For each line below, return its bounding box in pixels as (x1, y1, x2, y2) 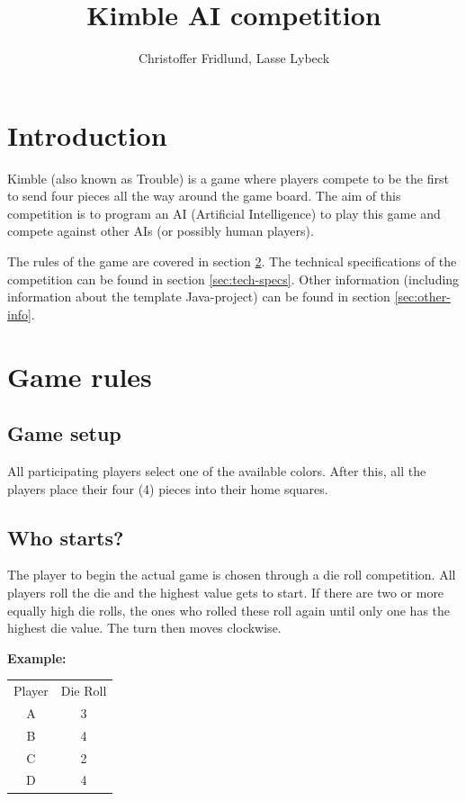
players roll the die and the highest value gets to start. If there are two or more (7, 582, 444, 601)
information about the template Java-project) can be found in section (7, 287, 390, 306)
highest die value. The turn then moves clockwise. (7, 618, 282, 637)
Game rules (7, 357, 152, 394)
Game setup (7, 419, 121, 447)
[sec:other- (394, 287, 451, 306)
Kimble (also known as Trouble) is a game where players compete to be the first (7, 168, 449, 187)
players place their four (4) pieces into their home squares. (7, 479, 328, 498)
